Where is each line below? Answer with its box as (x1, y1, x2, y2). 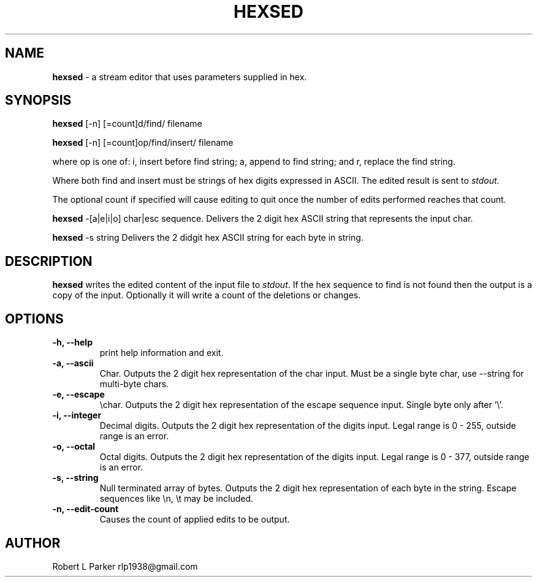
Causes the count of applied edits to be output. (99, 514, 290, 525)
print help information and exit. (99, 347, 224, 358)
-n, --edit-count (52, 504, 119, 515)
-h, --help (52, 337, 93, 348)
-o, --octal (52, 441, 96, 452)
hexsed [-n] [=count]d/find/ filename (52, 118, 202, 129)
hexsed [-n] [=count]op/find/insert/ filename (52, 137, 234, 148)
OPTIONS (5, 311, 64, 327)
